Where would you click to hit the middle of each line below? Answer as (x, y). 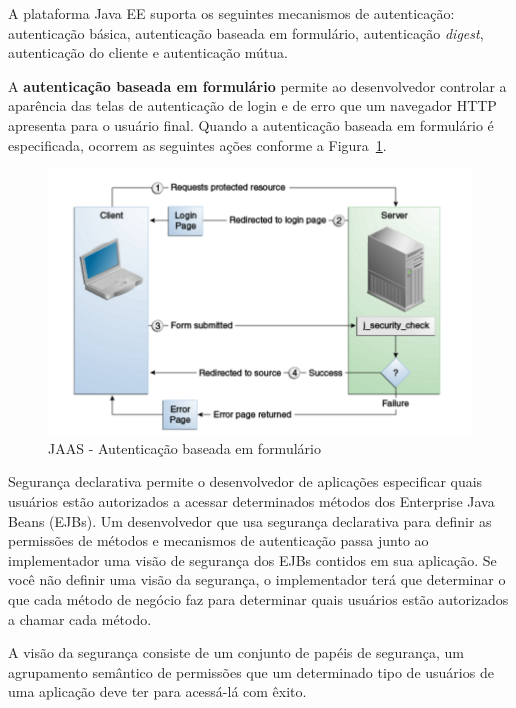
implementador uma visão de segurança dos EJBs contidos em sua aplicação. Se (252, 559)
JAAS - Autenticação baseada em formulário (184, 447)
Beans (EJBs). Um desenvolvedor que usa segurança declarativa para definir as (250, 520)
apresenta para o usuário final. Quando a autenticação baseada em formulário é (251, 124)
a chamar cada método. (80, 618)
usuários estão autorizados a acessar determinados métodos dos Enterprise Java (251, 500)
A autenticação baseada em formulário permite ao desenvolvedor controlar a (257, 85)
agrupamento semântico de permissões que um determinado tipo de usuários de (251, 671)
